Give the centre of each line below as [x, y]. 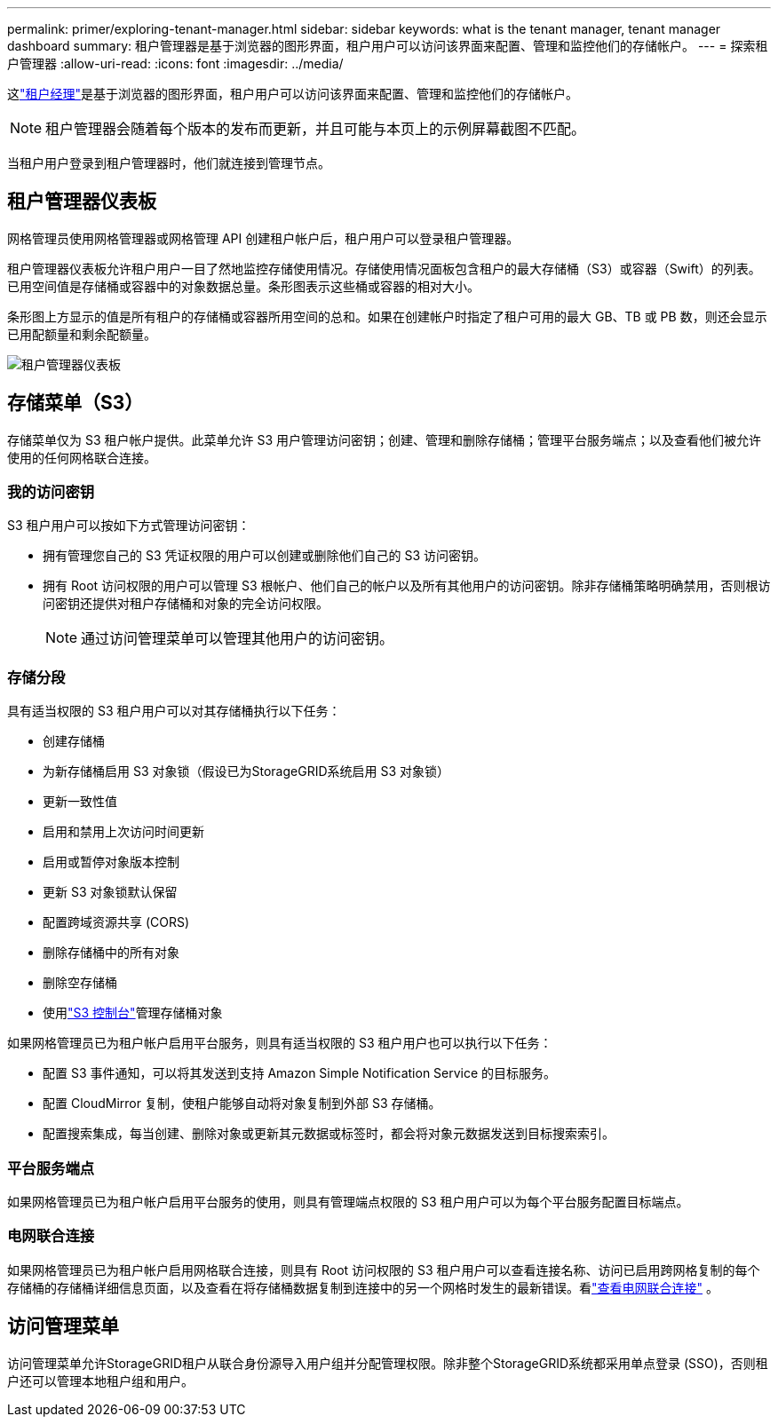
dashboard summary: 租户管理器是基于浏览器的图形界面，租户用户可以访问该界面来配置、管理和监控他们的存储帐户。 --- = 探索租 [388, 46]
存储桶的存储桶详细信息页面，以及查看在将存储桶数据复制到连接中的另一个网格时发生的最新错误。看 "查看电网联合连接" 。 [363, 1287]
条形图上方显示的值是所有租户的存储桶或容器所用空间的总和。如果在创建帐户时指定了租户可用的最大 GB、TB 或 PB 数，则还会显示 [387, 316]
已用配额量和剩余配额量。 [82, 334]
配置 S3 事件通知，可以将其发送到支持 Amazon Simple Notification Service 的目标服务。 [300, 1073]
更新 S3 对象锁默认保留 [110, 892]
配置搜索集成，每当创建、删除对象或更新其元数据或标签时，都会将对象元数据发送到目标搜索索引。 [329, 1134]
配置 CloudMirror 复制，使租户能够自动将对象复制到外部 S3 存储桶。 [242, 1104]
